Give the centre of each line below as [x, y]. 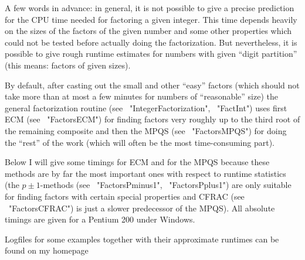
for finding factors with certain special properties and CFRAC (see [125, 196]
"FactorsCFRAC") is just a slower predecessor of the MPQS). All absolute [142, 208]
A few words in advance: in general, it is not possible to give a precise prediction [150, 8]
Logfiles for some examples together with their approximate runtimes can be [142, 239]
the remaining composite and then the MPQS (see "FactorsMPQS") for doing [146, 130]
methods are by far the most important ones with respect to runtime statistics [145, 173]
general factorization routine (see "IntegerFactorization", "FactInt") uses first [146, 107]
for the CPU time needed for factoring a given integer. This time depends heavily [151, 19]
